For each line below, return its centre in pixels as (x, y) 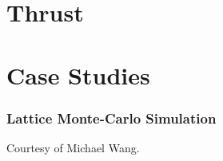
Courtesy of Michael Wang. (73, 147)
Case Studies (78, 75)
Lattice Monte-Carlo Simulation (111, 118)
